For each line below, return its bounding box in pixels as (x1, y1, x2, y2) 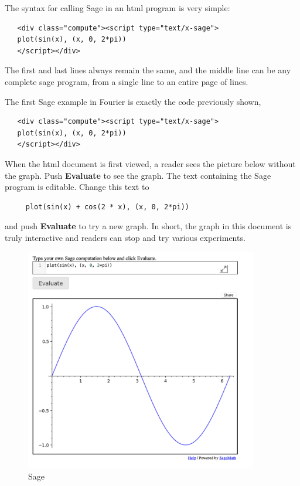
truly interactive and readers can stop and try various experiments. (5, 231, 246, 243)
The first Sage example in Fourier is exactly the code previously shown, (5, 95, 261, 107)
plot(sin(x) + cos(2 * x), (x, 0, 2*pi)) (25, 202, 189, 211)
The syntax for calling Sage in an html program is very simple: (5, 2, 230, 13)
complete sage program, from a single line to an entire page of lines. (5, 75, 248, 87)
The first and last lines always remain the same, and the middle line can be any (5, 64, 291, 76)
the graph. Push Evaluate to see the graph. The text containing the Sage (5, 169, 271, 181)
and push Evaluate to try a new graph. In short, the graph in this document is (5, 220, 292, 232)
